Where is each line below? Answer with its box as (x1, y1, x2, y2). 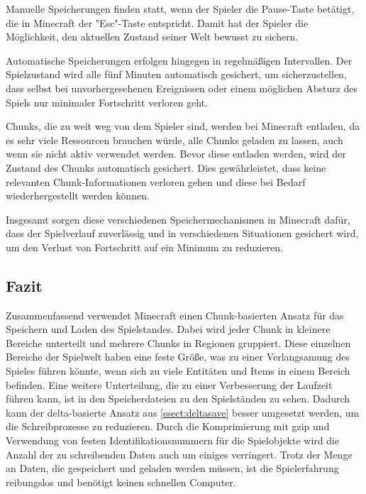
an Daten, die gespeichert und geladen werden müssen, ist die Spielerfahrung (6, 461, 339, 476)
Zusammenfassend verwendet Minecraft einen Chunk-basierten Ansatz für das (6, 307, 344, 322)
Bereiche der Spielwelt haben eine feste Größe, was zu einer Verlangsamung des (6, 349, 350, 364)
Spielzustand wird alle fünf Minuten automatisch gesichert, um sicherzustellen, (6, 67, 347, 82)
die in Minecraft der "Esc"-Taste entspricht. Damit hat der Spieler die (6, 15, 309, 30)
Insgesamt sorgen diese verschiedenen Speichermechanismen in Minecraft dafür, (6, 212, 350, 226)
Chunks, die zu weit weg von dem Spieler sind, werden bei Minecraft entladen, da (6, 119, 360, 133)
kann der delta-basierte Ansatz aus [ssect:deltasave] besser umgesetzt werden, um (6, 405, 360, 419)
